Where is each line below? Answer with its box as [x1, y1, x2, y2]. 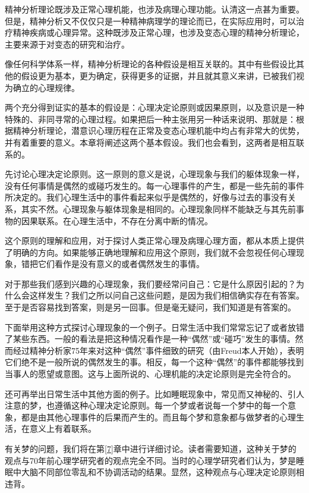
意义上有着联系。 [29, 422, 96, 435]
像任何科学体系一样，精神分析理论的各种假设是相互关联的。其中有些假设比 [5, 58, 296, 70]
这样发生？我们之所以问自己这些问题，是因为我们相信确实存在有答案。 [29, 289, 304, 302]
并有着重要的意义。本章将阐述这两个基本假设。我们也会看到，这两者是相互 [5, 136, 296, 148]
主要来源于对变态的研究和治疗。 [5, 37, 130, 50]
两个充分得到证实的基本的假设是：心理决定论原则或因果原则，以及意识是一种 [5, 101, 304, 114]
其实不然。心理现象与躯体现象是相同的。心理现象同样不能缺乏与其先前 [21, 202, 296, 215]
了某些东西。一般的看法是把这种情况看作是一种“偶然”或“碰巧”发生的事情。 [5, 332, 295, 345]
